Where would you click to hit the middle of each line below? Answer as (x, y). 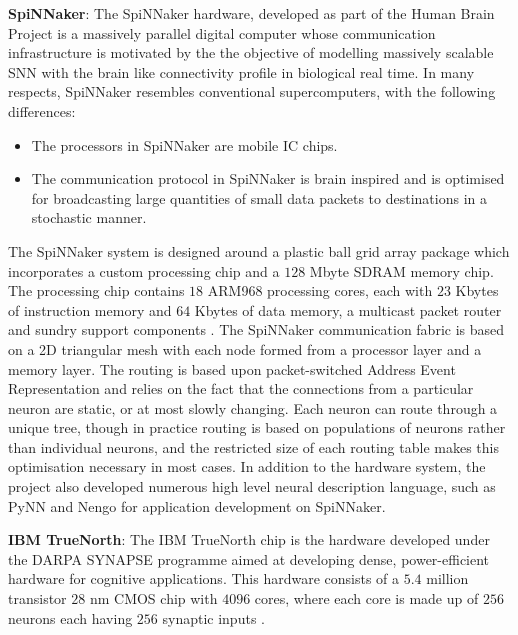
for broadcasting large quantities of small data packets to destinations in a (259, 197)
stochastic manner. (89, 217)
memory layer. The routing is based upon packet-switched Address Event (232, 368)
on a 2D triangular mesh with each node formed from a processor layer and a (245, 348)
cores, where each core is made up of (366, 598)
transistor (37, 598)
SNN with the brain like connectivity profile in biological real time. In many (241, 71)
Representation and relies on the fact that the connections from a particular (241, 388)
